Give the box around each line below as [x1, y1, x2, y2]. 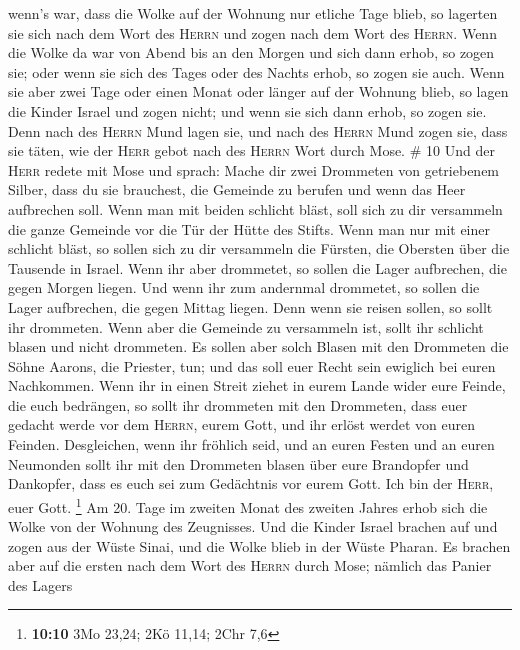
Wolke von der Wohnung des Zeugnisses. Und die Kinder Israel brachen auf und [8, 516, 498, 537]
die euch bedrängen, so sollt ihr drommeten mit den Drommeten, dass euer [8, 394, 468, 415]
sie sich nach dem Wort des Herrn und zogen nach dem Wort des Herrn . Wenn [8, 22, 497, 43]
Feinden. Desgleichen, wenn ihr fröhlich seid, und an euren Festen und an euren [8, 434, 495, 455]
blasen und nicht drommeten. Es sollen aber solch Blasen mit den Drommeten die [8, 336, 509, 357]
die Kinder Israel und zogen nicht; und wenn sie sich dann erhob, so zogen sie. [8, 100, 487, 121]
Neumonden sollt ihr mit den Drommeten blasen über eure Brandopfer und [8, 453, 469, 474]
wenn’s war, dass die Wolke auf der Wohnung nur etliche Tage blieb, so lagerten [8, 3, 498, 23]
